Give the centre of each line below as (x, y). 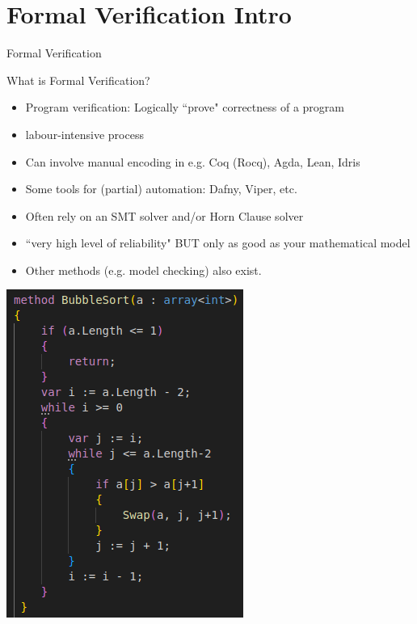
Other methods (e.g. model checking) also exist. (143, 270)
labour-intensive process (84, 134)
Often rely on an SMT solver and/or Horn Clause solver (164, 215)
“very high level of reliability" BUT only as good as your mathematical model (218, 243)
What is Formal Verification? (78, 80)
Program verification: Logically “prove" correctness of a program (185, 107)
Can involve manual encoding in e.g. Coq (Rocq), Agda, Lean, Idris (193, 161)
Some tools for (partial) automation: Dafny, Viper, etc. (161, 189)
